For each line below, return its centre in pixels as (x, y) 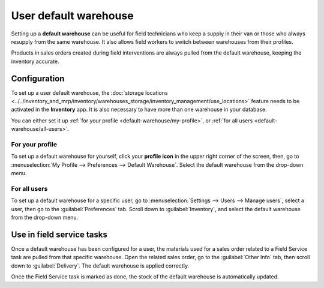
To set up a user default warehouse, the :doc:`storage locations (89, 92)
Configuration (38, 78)
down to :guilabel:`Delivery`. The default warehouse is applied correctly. (100, 265)
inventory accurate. (35, 61)
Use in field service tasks (59, 234)
